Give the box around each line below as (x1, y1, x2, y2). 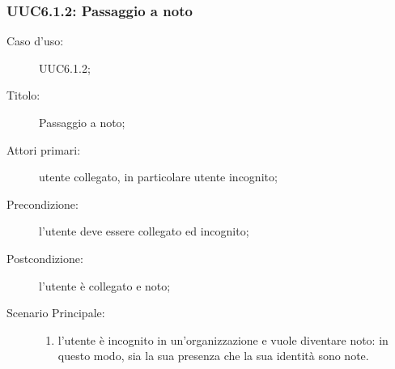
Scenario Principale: (6, 304, 105, 321)
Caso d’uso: (6, 32, 64, 49)
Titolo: (6, 87, 40, 104)
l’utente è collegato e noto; (39, 277, 171, 294)
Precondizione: (6, 195, 79, 212)
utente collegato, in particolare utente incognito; (39, 168, 278, 185)
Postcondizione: (6, 249, 83, 266)
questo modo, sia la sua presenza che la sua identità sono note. (57, 347, 369, 364)
